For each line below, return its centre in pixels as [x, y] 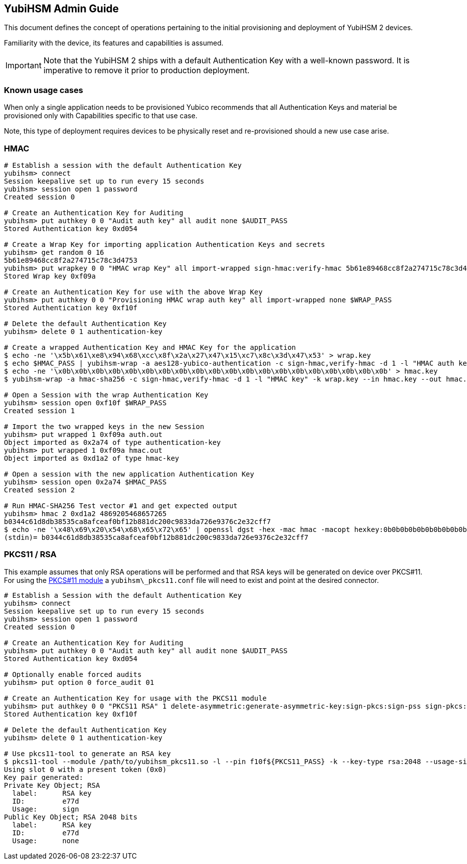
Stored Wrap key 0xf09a [50, 276]
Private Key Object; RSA [52, 785]
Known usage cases [44, 90]
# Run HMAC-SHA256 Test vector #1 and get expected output [121, 505]
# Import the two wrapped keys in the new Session [104, 426]
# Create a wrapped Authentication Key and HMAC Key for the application [150, 347]
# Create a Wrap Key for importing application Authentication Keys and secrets [165, 244]
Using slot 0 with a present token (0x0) [85, 769]
